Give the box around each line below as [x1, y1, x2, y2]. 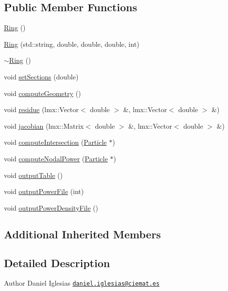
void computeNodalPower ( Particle [4, 153, 108, 163]
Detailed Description [4, 255, 110, 270]
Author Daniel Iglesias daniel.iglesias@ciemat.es [4, 278, 160, 288]
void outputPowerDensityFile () [4, 202, 99, 213]
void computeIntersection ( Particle [4, 137, 107, 147]
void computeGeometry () [4, 88, 81, 98]
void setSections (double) [4, 71, 79, 81]
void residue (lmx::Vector [4, 104, 79, 115]
